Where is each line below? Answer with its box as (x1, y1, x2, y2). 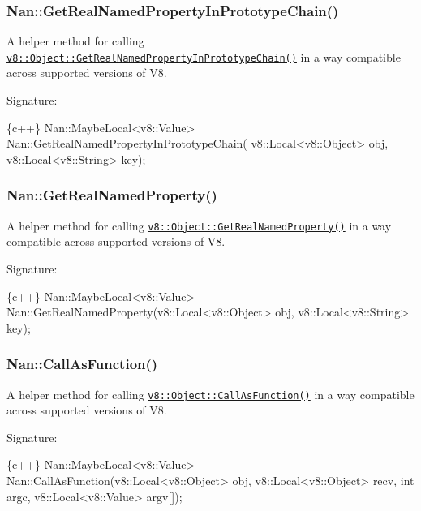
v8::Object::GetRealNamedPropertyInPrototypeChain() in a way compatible (6, 48, 401, 65)
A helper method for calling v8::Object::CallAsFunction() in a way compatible (6, 385, 415, 402)
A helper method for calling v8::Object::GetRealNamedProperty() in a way (6, 217, 392, 234)
